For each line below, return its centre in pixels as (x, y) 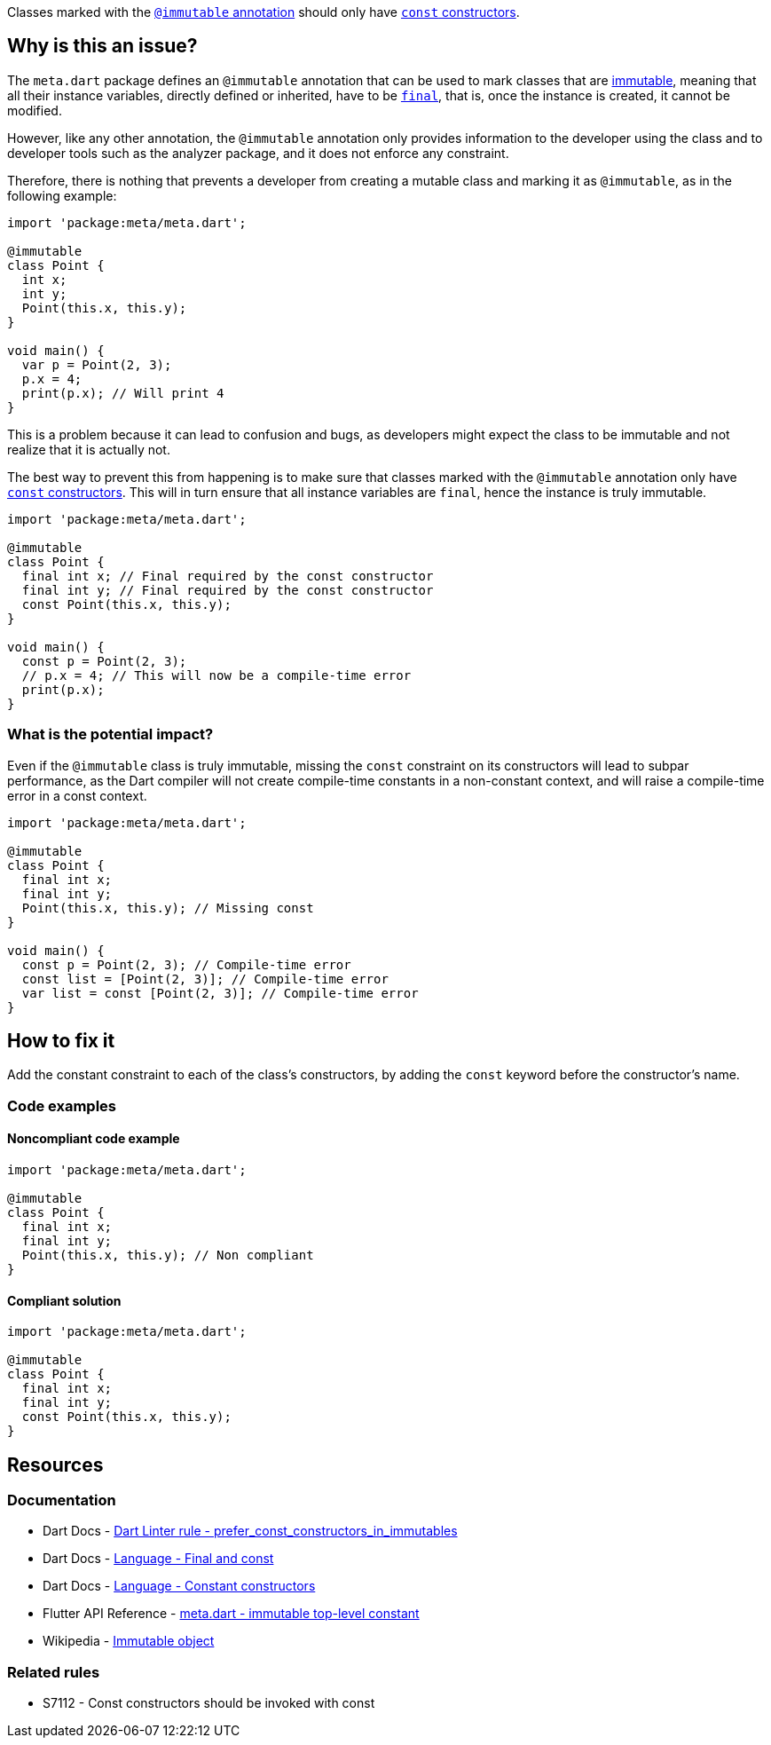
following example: (62, 195)
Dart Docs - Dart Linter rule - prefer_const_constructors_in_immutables (250, 1531)
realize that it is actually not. (89, 449)
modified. (35, 110)
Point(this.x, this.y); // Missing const (168, 908)
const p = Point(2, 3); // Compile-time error (186, 964)
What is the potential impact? (110, 734)
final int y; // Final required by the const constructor (228, 590)
